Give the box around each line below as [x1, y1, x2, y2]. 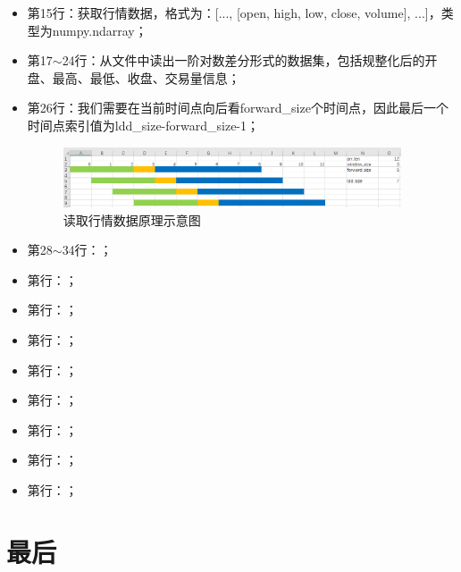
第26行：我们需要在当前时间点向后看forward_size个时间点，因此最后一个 [27, 98, 448, 117]
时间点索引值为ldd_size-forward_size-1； [27, 115, 260, 134]
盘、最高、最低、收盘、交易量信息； [27, 68, 240, 87]
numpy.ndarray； [52, 21, 147, 39]
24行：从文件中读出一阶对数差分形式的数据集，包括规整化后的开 [62, 51, 438, 70]
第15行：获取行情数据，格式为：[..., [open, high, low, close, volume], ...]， [27, 4, 441, 21]
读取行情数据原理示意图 [63, 210, 201, 229]
